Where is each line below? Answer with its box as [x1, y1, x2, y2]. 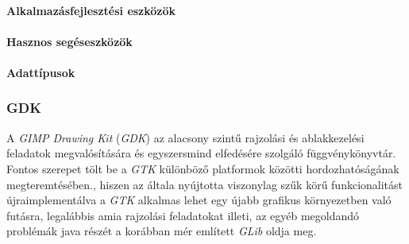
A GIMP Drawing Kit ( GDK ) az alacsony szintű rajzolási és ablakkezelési [6, 129, 365, 145]
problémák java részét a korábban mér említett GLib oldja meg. [6, 223, 317, 239]
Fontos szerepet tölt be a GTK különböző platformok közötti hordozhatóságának [6, 160, 399, 176]
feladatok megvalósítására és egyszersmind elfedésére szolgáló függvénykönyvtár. [6, 145, 396, 161]
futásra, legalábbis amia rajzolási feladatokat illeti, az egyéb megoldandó [6, 207, 360, 223]
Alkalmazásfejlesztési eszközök [6, 2, 176, 18]
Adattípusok [6, 64, 75, 80]
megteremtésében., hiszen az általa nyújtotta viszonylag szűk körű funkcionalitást [6, 176, 403, 192]
